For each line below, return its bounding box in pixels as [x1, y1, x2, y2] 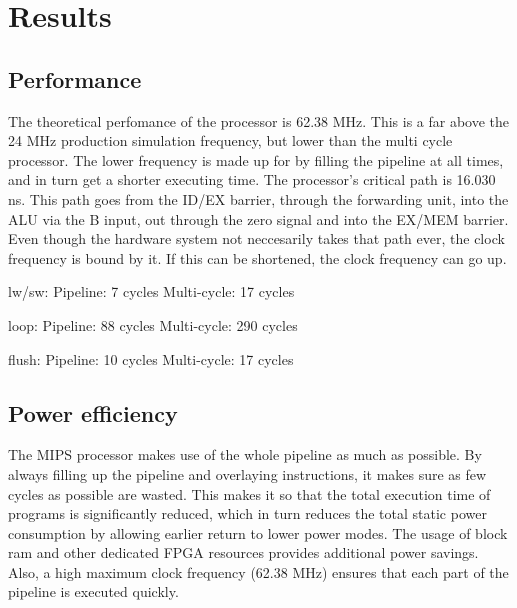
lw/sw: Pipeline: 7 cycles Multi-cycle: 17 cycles [8, 281, 295, 302]
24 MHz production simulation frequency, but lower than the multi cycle [8, 130, 453, 151]
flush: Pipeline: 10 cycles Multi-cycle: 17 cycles [8, 348, 294, 369]
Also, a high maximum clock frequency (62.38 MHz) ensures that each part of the [8, 561, 509, 582]
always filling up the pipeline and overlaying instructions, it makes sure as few [8, 463, 487, 484]
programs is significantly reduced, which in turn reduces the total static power [8, 503, 487, 524]
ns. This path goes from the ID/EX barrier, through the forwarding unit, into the [8, 188, 509, 209]
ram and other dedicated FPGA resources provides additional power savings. [8, 542, 479, 563]
